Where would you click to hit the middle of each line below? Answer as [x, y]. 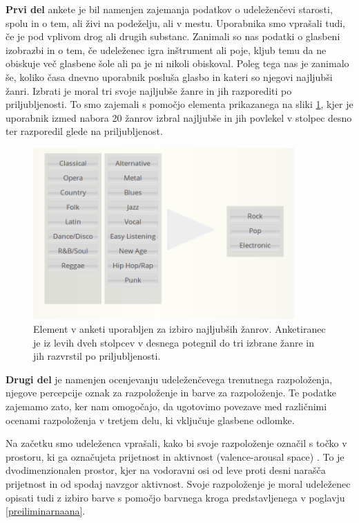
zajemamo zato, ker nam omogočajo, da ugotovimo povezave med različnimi [166, 406]
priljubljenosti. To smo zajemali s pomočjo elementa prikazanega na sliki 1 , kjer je [179, 104]
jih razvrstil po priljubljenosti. [97, 356]
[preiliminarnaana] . [46, 511]
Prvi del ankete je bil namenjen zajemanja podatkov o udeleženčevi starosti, [169, 9]
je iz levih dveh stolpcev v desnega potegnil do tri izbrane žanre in [174, 342]
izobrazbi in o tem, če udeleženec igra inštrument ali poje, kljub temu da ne [166, 49]
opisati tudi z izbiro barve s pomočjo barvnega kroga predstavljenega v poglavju [175, 497]
